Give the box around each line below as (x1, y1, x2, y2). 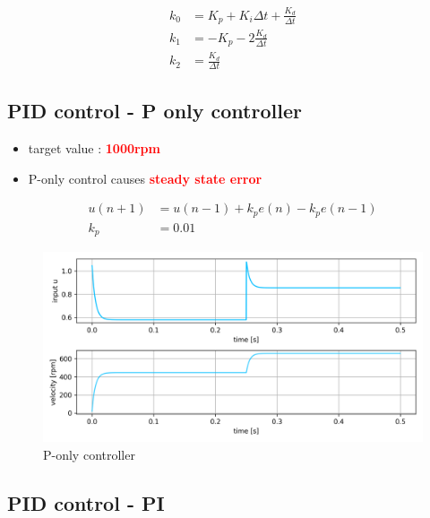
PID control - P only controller (7, 97, 302, 125)
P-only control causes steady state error (28, 168, 262, 187)
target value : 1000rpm (28, 139, 160, 158)
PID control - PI (7, 488, 165, 516)
